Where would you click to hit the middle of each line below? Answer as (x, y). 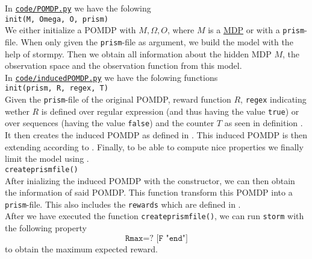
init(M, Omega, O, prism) (57, 19)
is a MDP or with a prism (256, 30)
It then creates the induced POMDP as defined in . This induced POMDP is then (156, 135)
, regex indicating (273, 99)
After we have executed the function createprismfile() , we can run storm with (154, 216)
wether (17, 111)
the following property (46, 228)
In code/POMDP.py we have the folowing (78, 8)
